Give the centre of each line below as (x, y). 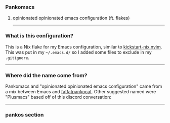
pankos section (25, 114)
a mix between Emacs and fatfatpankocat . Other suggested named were (81, 91)
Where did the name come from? (46, 75)
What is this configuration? (39, 36)
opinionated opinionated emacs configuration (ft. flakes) (71, 18)
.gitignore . (17, 57)
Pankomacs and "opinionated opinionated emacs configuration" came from (84, 86)
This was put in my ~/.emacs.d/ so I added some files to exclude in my (78, 52)
